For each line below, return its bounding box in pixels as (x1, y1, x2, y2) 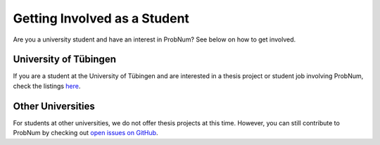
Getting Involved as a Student (13, 11, 190, 26)
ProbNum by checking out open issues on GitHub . (13, 129, 158, 137)
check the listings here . (13, 82, 81, 90)
